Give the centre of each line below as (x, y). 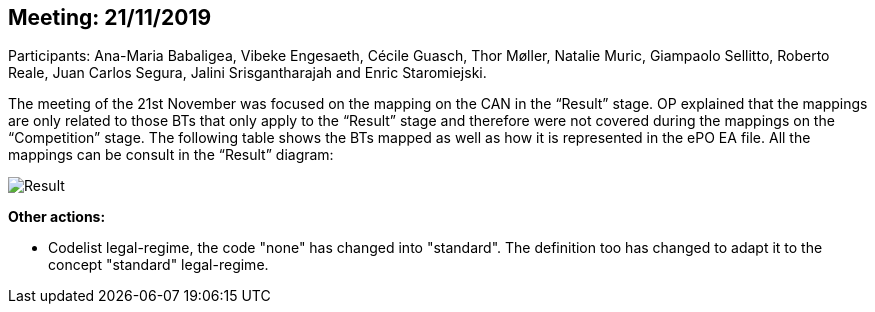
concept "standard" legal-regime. (158, 265)
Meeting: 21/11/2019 (110, 17)
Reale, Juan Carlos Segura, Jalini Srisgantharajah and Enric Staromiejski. (247, 73)
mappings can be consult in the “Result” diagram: (171, 155)
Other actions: (57, 217)
